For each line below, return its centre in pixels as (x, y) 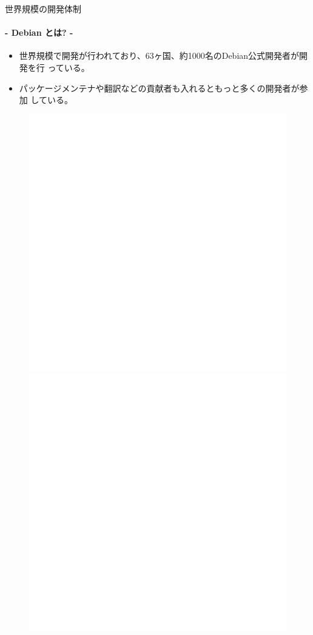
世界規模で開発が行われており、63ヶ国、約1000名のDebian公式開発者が (159, 55)
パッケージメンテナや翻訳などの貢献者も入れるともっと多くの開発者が (159, 88)
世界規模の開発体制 (43, 8)
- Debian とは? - (39, 32)
